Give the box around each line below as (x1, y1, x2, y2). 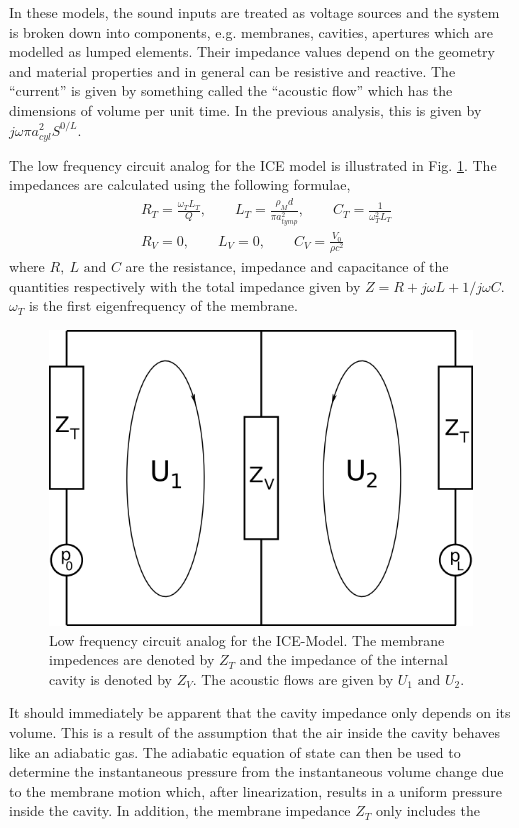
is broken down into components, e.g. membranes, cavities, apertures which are (9, 21, 493, 42)
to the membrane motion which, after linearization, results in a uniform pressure (9, 780, 502, 801)
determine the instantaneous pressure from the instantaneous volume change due (9, 761, 504, 782)
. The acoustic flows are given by (192, 668, 394, 689)
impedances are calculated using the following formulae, (9, 174, 351, 195)
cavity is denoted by (49, 668, 172, 689)
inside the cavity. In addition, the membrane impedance (9, 800, 351, 821)
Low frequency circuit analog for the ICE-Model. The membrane (49, 629, 445, 650)
